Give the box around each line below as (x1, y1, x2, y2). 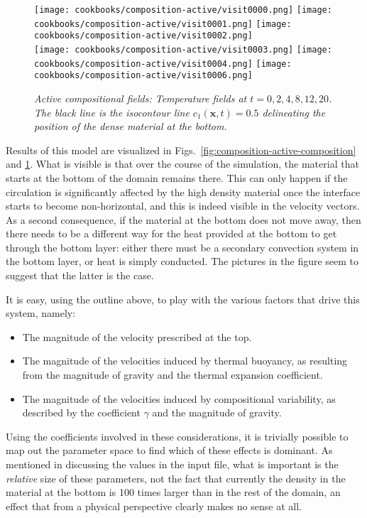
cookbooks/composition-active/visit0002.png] (34, 31, 253, 41)
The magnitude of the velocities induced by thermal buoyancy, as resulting (22, 353, 348, 368)
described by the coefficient (22, 405, 141, 420)
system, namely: (6, 306, 76, 320)
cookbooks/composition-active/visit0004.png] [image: (34, 58, 292, 69)
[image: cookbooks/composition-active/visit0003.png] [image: (34, 44, 332, 55)
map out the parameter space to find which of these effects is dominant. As (6, 443, 333, 458)
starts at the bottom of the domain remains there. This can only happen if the (6, 170, 348, 185)
